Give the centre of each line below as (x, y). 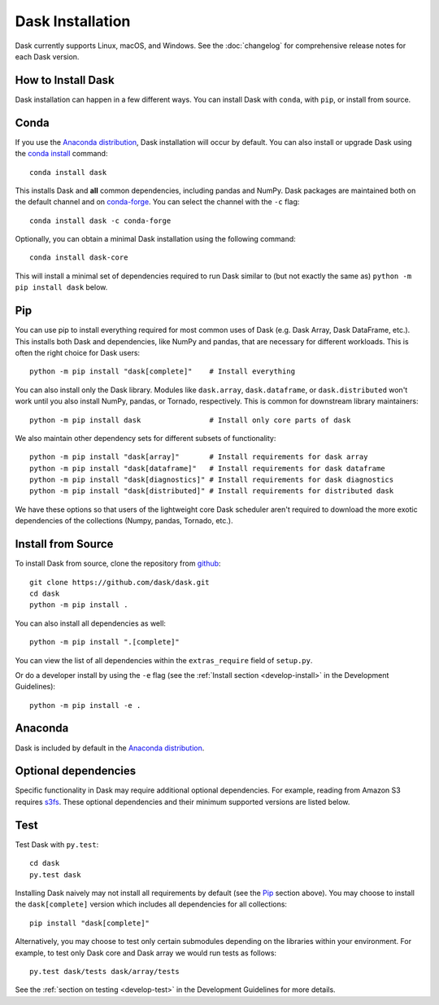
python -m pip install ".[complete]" (105, 642)
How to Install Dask (65, 80)
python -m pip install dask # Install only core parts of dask (190, 420)
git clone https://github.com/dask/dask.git (120, 582)
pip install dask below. (61, 287)
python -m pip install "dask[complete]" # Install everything (163, 371)
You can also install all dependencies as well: (91, 623)
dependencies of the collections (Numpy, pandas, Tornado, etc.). (124, 521)
